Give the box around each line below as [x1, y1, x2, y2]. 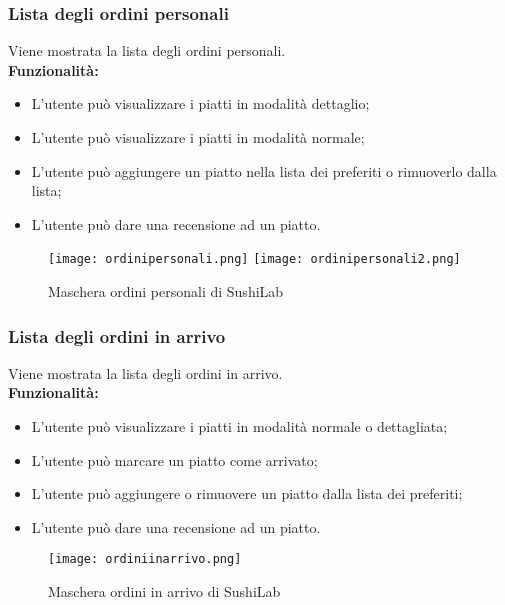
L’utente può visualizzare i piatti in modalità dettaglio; [31, 93, 370, 114]
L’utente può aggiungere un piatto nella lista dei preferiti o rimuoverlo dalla [31, 160, 497, 181]
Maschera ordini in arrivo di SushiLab [48, 581, 281, 602]
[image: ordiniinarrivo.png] [48, 552, 242, 567]
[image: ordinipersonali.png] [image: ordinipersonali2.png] [48, 252, 461, 267]
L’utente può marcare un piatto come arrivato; [31, 449, 318, 470]
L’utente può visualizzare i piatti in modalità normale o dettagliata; [31, 416, 448, 437]
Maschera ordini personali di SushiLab [48, 281, 284, 302]
